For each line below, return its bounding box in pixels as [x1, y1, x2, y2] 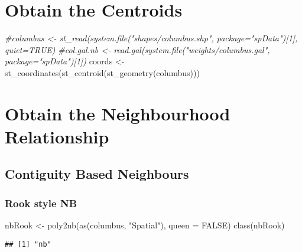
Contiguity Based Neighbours [5, 165, 189, 183]
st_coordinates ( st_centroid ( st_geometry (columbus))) [5, 66, 200, 78]
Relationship [5, 124, 109, 148]
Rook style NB [5, 195, 77, 210]
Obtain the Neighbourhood [5, 101, 230, 125]
